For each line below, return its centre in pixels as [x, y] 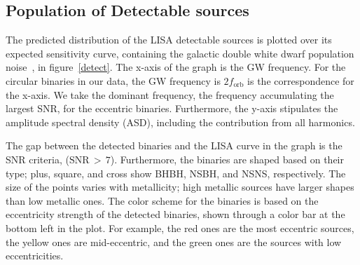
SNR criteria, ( [37, 159]
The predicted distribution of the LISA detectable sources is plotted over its [169, 40]
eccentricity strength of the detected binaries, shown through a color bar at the [175, 214]
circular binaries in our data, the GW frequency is [113, 80]
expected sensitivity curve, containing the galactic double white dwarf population [180, 53]
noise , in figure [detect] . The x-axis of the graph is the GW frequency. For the [176, 67]
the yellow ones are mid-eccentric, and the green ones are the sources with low [174, 242]
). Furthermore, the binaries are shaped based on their [227, 159]
